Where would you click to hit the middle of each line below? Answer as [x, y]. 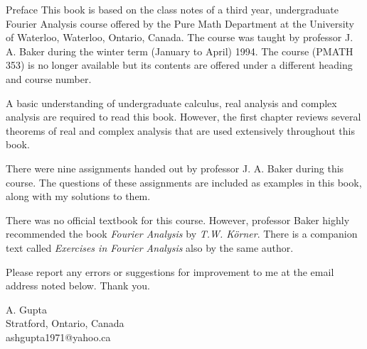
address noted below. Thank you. [78, 286]
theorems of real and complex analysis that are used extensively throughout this [181, 130]
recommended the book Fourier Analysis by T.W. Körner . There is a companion [182, 234]
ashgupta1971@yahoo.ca [58, 337]
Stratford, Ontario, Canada [65, 323]
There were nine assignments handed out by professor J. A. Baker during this [175, 168]
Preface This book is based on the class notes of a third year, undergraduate [172, 9]
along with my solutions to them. [78, 196]
